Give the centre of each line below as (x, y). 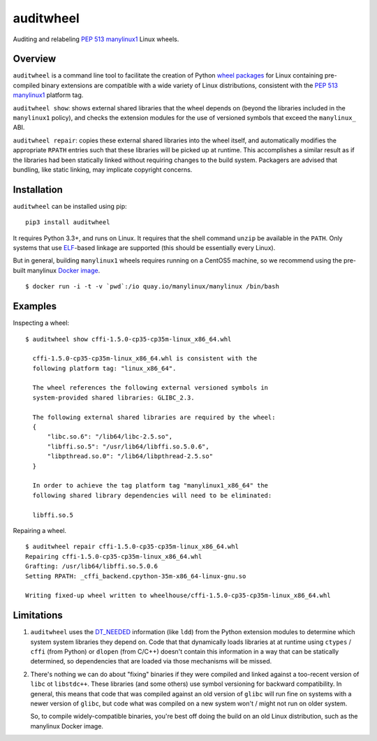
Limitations (38, 616)
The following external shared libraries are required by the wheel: (154, 417)
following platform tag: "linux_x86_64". (104, 368)
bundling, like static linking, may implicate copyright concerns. (103, 169)
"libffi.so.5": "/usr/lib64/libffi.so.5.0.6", (128, 446)
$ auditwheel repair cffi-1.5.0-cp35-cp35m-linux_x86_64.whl (132, 547)
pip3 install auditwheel (68, 222)
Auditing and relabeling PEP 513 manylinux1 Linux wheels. (96, 39)
